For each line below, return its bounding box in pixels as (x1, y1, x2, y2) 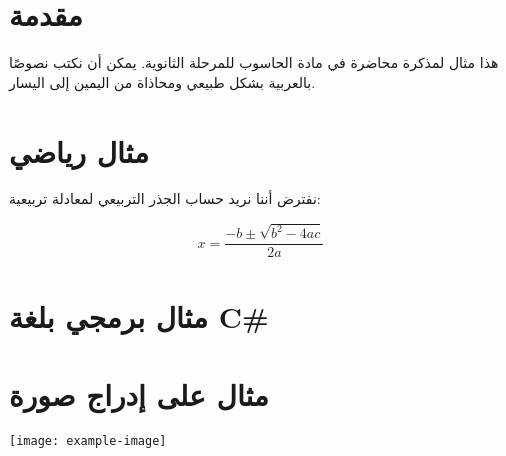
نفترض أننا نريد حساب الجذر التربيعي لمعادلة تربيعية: (9, 188, 321, 209)
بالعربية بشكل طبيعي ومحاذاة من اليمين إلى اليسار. (9, 71, 316, 92)
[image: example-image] (9, 433, 167, 448)
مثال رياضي (9, 130, 150, 171)
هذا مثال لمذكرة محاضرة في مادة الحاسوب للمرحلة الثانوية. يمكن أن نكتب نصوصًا (9, 52, 499, 73)
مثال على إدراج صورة (9, 373, 269, 414)
